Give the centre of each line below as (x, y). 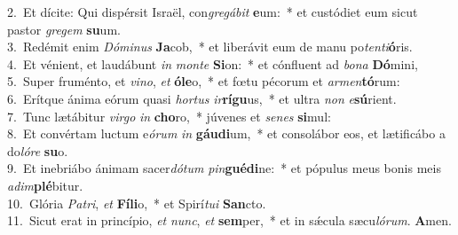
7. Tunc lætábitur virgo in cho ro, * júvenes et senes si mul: (169, 116)
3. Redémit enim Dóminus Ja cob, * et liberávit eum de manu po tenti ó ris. (210, 47)
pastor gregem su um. (64, 29)
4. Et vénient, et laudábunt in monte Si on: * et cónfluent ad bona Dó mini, (213, 63)
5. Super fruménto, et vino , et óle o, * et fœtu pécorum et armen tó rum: (204, 81)
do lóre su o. (38, 150)
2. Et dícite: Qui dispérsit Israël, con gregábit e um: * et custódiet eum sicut (213, 12)
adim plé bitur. (45, 185)
